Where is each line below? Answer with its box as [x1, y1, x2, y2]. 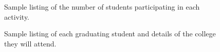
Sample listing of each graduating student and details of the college [4, 28, 216, 39]
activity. [4, 11, 30, 22]
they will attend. [4, 38, 57, 48]
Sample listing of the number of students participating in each [4, 2, 200, 12]
